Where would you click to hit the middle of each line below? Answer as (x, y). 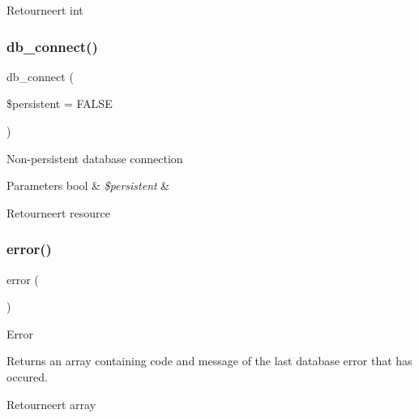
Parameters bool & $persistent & (88, 185)
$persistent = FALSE (60, 103)
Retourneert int (45, 10)
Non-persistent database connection (95, 158)
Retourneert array (51, 404)
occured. (27, 376)
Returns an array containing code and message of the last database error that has (209, 361)
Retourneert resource (58, 212)
